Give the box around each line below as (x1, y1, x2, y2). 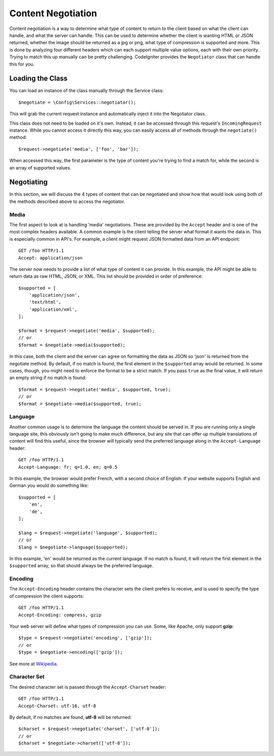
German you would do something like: (9, 482, 89, 488)
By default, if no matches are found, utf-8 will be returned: (9, 714, 132, 720)
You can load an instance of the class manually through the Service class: (9, 88, 164, 94)
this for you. (9, 61, 35, 67)
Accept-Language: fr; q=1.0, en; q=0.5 (18, 464, 118, 470)
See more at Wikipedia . (9, 660, 58, 666)
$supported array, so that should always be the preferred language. (9, 563, 154, 569)
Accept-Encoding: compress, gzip (18, 612, 101, 618)
